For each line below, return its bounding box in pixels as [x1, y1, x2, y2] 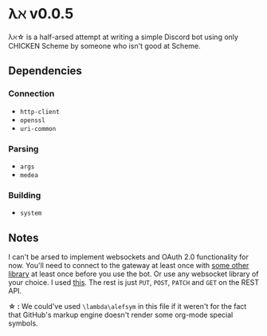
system [19, 209, 42, 218]
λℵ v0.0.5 [8, 5, 74, 23]
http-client [19, 108, 60, 116]
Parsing [8, 143, 39, 154]
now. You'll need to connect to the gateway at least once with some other [8, 261, 249, 271]
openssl [19, 116, 45, 125]
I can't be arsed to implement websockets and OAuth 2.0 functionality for [8, 252, 249, 262]
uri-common [19, 125, 57, 132]
